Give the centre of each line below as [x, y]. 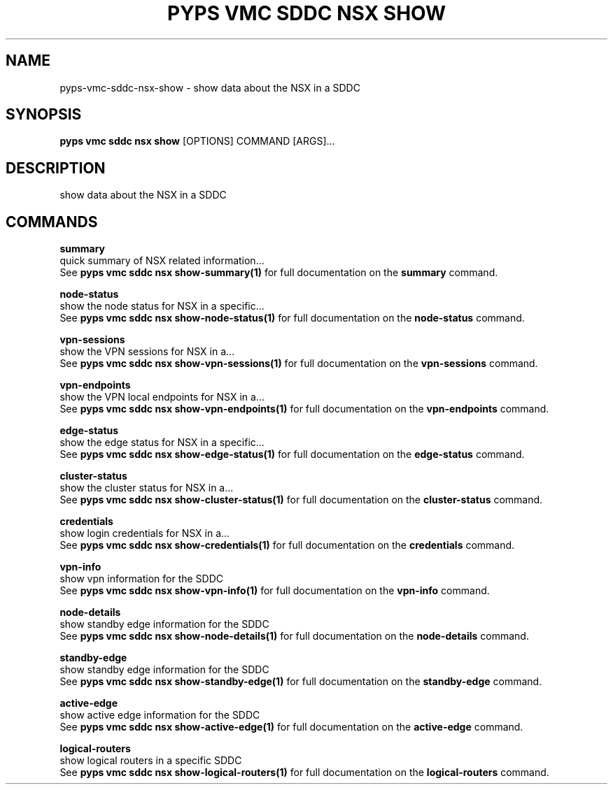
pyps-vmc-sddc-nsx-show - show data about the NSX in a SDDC [210, 87]
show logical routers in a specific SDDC [151, 761]
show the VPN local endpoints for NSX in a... [162, 397]
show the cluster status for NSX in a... [147, 488]
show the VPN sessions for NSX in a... [147, 352]
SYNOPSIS [44, 115]
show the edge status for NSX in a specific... [162, 443]
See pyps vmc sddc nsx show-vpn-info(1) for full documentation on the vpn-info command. [275, 591]
